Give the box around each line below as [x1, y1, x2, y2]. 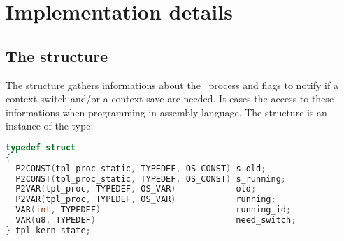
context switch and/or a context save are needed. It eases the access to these [6, 91, 334, 106]
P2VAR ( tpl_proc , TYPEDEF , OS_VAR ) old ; [15, 184, 257, 194]
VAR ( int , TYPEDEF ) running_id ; [15, 205, 292, 215]
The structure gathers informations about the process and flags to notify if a [6, 77, 338, 92]
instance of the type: [6, 118, 94, 133]
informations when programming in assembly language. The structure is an [6, 104, 327, 119]
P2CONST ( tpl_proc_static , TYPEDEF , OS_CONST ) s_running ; [15, 173, 286, 184]
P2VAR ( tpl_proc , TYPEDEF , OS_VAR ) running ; [15, 194, 276, 205]
